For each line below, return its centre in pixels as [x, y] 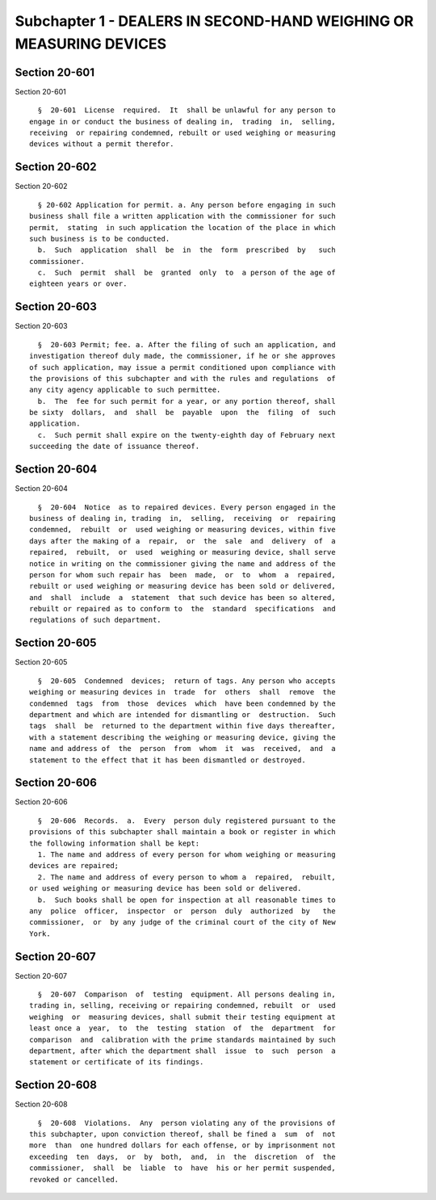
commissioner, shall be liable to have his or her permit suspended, [182, 1168]
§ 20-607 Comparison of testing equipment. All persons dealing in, [187, 994]
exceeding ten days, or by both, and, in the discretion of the [182, 1156]
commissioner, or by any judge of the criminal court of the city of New [182, 922]
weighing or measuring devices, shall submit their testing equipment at [182, 1017]
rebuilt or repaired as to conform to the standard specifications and [182, 609]
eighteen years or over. [78, 284]
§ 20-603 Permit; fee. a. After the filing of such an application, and [187, 344]
